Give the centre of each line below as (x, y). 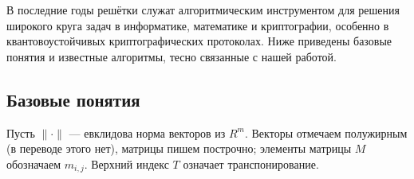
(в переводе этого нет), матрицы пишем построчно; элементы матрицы (179, 148)
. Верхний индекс (126, 163)
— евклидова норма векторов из (147, 132)
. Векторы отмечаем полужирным (326, 132)
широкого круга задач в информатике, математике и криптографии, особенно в (198, 25)
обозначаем (34, 163)
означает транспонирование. (251, 163)
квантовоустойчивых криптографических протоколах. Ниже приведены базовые (199, 41)
